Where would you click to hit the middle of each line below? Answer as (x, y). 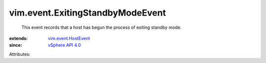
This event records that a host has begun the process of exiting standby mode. (101, 27)
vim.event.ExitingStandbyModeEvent (87, 13)
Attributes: (20, 54)
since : (16, 45)
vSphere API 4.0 (65, 45)
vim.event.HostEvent (69, 38)
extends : (18, 38)
